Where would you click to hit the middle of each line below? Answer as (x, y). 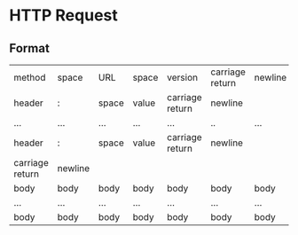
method (30, 78)
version (182, 78)
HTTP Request (63, 16)
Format (30, 48)
